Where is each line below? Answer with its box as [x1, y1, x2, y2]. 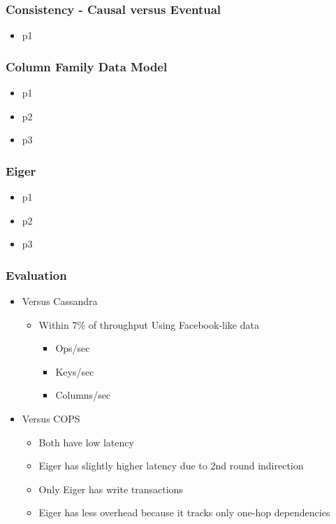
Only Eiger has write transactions [38, 481, 183, 496]
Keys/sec [55, 364, 94, 378]
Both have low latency [38, 434, 134, 449]
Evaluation [6, 266, 67, 283]
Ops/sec [55, 341, 90, 355]
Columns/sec [55, 388, 111, 402]
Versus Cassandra [22, 294, 98, 309]
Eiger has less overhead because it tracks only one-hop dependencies [38, 505, 330, 520]
